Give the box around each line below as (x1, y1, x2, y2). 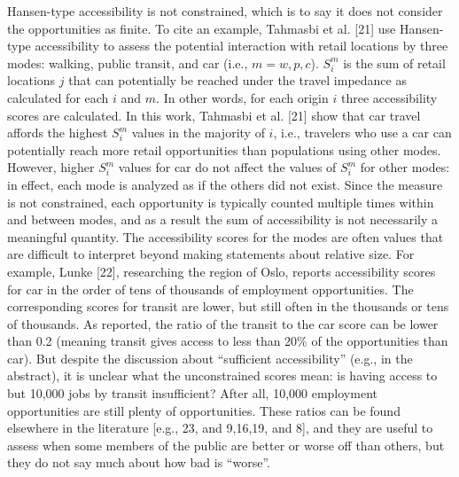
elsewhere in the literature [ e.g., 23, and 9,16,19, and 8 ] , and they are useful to (7, 418, 433, 437)
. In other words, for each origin (156, 88, 329, 106)
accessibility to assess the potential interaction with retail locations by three (35, 36, 448, 55)
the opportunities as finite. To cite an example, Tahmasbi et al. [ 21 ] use (7, 19, 396, 37)
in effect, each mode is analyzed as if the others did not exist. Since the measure (7, 175, 443, 193)
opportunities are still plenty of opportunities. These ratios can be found (7, 401, 401, 419)
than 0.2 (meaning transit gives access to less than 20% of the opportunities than (7, 332, 448, 350)
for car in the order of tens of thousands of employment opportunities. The (7, 279, 414, 298)
